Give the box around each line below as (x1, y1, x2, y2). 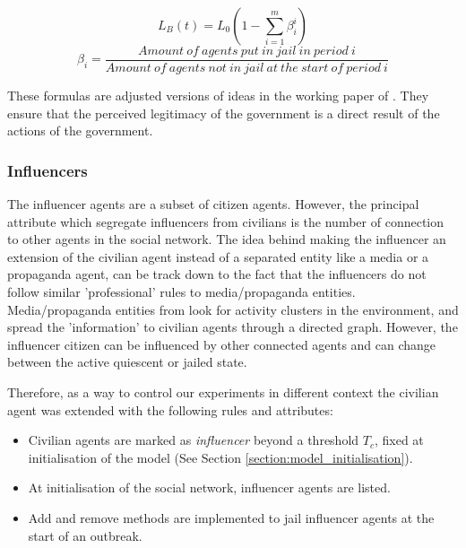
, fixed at (374, 431, 424, 449)
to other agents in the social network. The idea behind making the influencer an (7, 230, 446, 248)
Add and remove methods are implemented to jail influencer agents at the (28, 508, 435, 526)
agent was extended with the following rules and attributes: (7, 400, 333, 419)
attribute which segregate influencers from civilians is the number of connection (7, 212, 444, 231)
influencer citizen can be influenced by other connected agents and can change (7, 335, 436, 353)
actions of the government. (7, 121, 153, 140)
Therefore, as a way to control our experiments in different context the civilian (7, 383, 439, 401)
